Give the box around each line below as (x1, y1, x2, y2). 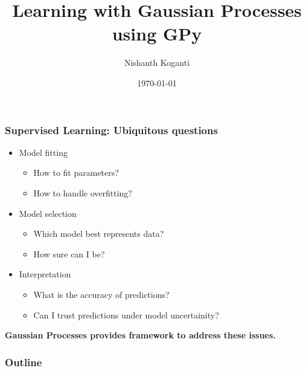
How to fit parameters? (33, 166, 119, 179)
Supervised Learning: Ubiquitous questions (5, 122, 218, 137)
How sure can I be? (33, 247, 105, 260)
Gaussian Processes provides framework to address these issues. (5, 329, 276, 341)
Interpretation (19, 268, 71, 280)
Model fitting (19, 146, 68, 158)
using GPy (112, 21, 202, 46)
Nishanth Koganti (124, 56, 190, 69)
